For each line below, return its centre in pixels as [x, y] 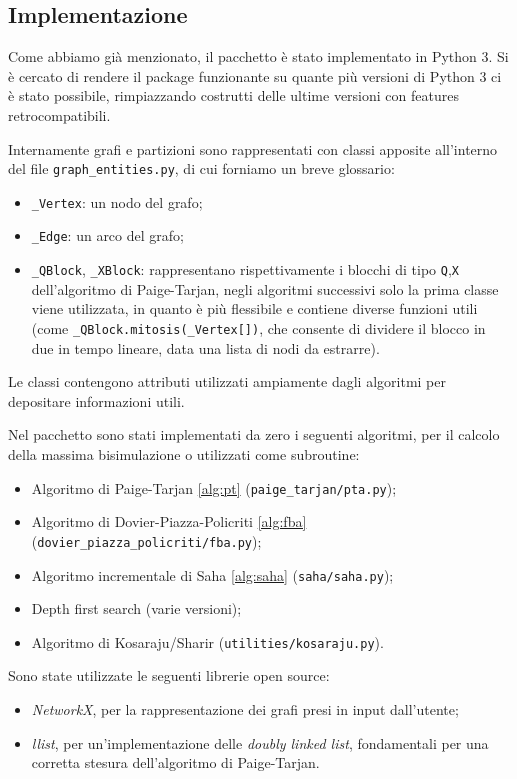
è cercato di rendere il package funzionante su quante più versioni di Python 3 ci [255, 75]
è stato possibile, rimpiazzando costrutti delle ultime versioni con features [233, 95]
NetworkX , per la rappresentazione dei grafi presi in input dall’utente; [245, 709]
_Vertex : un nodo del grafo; [117, 201]
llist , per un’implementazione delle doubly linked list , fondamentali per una [260, 742]
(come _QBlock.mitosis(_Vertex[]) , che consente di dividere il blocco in [258, 327]
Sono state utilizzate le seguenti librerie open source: [169, 675]
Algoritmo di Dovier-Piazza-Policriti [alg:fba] [169, 521]
